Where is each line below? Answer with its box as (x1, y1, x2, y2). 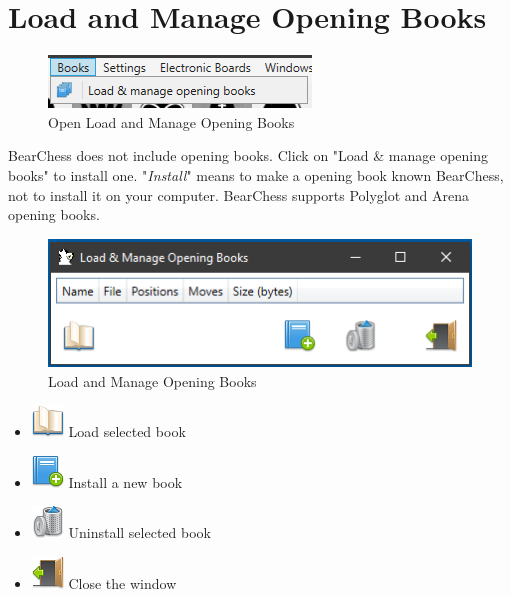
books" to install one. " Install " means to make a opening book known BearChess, (8, 164, 504, 185)
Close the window (68, 573, 177, 594)
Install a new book (68, 471, 183, 492)
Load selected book (68, 421, 186, 442)
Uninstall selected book (68, 522, 211, 543)
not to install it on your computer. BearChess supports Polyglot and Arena (8, 184, 470, 205)
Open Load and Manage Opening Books (48, 111, 295, 132)
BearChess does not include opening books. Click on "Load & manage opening (8, 145, 489, 166)
